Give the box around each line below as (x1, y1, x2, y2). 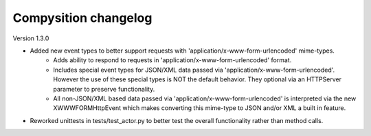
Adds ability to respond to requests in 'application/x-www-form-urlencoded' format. (53, 56, 292, 64)
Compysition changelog (12, 10, 153, 25)
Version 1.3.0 (12, 34, 49, 42)
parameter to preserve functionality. (53, 85, 155, 93)
